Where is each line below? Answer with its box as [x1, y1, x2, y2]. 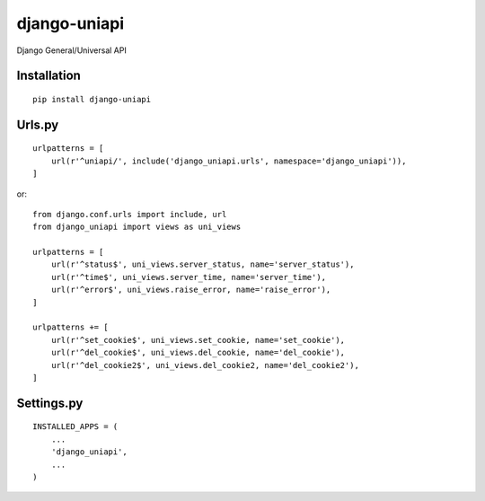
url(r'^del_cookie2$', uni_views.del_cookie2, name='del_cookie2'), [50, 360, 359, 370]
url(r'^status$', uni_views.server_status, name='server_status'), [50, 259, 355, 269]
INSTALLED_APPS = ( [32, 422, 119, 432]
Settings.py [16, 395, 84, 410]
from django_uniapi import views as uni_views [32, 222, 242, 233]
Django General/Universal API [16, 45, 128, 56]
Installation [16, 68, 81, 83]
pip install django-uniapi [32, 94, 152, 104]
